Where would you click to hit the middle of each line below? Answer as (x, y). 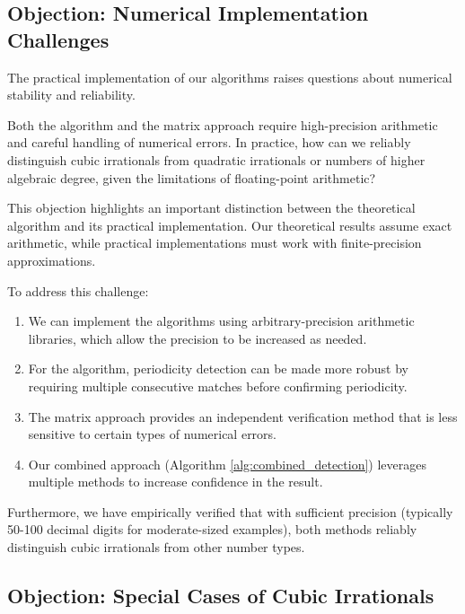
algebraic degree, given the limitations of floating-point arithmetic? (192, 177)
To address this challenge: (78, 290)
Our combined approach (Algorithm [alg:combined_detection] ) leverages (227, 464)
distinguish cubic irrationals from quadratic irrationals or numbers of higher (216, 159)
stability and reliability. (71, 95)
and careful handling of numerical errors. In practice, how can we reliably (209, 142)
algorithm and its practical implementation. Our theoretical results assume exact (230, 225)
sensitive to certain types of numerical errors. (153, 434)
